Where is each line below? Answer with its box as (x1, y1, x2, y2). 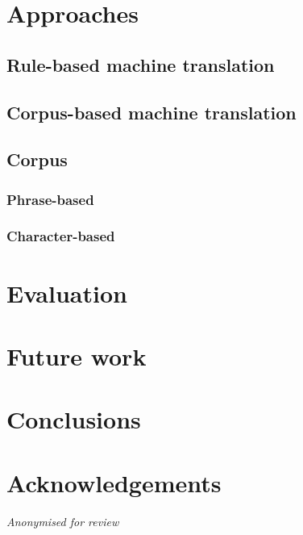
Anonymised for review (6, 512, 119, 529)
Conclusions (6, 403, 141, 436)
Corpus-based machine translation (6, 99, 297, 124)
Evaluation (6, 276, 127, 309)
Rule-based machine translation (6, 52, 275, 77)
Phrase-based (6, 189, 94, 209)
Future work (6, 339, 147, 372)
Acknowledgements (6, 466, 222, 499)
